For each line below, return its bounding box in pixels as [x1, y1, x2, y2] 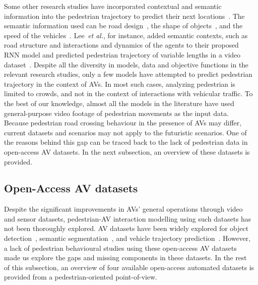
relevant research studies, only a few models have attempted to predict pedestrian [4, 69, 253, 79]
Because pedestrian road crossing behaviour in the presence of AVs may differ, [4, 117, 242, 128]
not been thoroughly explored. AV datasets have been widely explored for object [4, 223, 249, 233]
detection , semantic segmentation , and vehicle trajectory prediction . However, [4, 233, 251, 243]
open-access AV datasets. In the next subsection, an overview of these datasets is [4, 146, 250, 157]
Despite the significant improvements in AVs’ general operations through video [4, 204, 243, 214]
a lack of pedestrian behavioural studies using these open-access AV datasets [4, 242, 237, 253]
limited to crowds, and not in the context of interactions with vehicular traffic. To [4, 88, 253, 99]
